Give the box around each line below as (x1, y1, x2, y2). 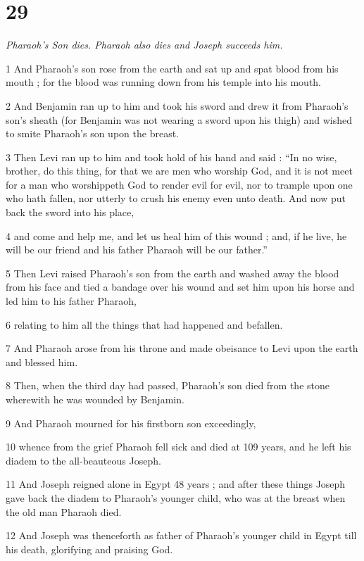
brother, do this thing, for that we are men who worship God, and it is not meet (6, 163, 353, 178)
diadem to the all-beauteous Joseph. (6, 453, 161, 467)
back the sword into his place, (6, 205, 134, 220)
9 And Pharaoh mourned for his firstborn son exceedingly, (6, 415, 256, 430)
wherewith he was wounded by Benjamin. (6, 392, 184, 406)
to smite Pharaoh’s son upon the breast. (6, 126, 179, 141)
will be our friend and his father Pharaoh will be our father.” (6, 242, 268, 257)
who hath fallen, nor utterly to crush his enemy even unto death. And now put (6, 191, 346, 206)
